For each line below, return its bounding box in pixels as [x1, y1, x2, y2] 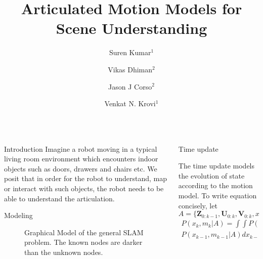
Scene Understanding [56, 18, 207, 38]
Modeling [4, 210, 33, 221]
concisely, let [178, 200, 217, 210]
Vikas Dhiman [108, 64, 153, 74]
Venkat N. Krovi [104, 98, 156, 109]
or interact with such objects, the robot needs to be [4, 183, 164, 194]
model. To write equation [178, 190, 257, 201]
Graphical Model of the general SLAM [24, 227, 144, 237]
